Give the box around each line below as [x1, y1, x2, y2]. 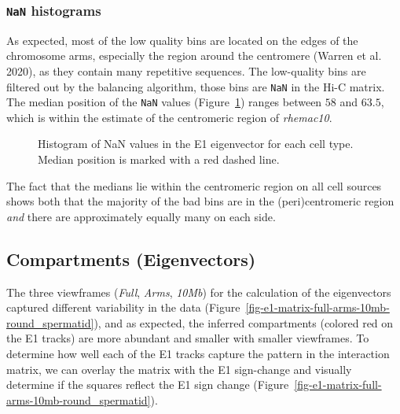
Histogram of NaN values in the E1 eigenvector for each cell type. [38, 135, 354, 152]
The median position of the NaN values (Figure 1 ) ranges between [6, 94, 322, 110]
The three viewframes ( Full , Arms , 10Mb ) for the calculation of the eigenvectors [6, 283, 391, 300]
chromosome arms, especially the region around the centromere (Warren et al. [6, 47, 382, 64]
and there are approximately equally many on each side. [6, 208, 276, 224]
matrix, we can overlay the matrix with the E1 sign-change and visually [6, 360, 352, 377]
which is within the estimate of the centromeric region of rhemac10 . [6, 109, 332, 125]
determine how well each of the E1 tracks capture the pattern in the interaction [6, 346, 390, 362]
